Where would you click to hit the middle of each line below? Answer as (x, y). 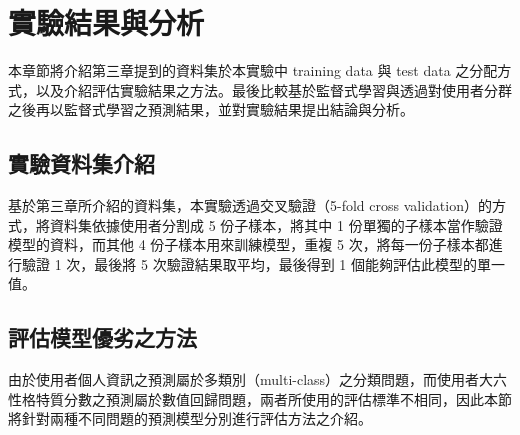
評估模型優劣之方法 (102, 337)
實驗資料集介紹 (81, 163)
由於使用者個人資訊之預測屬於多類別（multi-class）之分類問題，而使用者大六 (258, 379)
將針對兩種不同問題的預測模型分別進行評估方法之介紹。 (190, 418)
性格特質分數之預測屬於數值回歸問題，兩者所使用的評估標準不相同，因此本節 (260, 398)
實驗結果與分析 (106, 22)
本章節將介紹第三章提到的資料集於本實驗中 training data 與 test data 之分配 (253, 70)
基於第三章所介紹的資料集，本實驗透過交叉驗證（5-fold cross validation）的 (250, 205)
